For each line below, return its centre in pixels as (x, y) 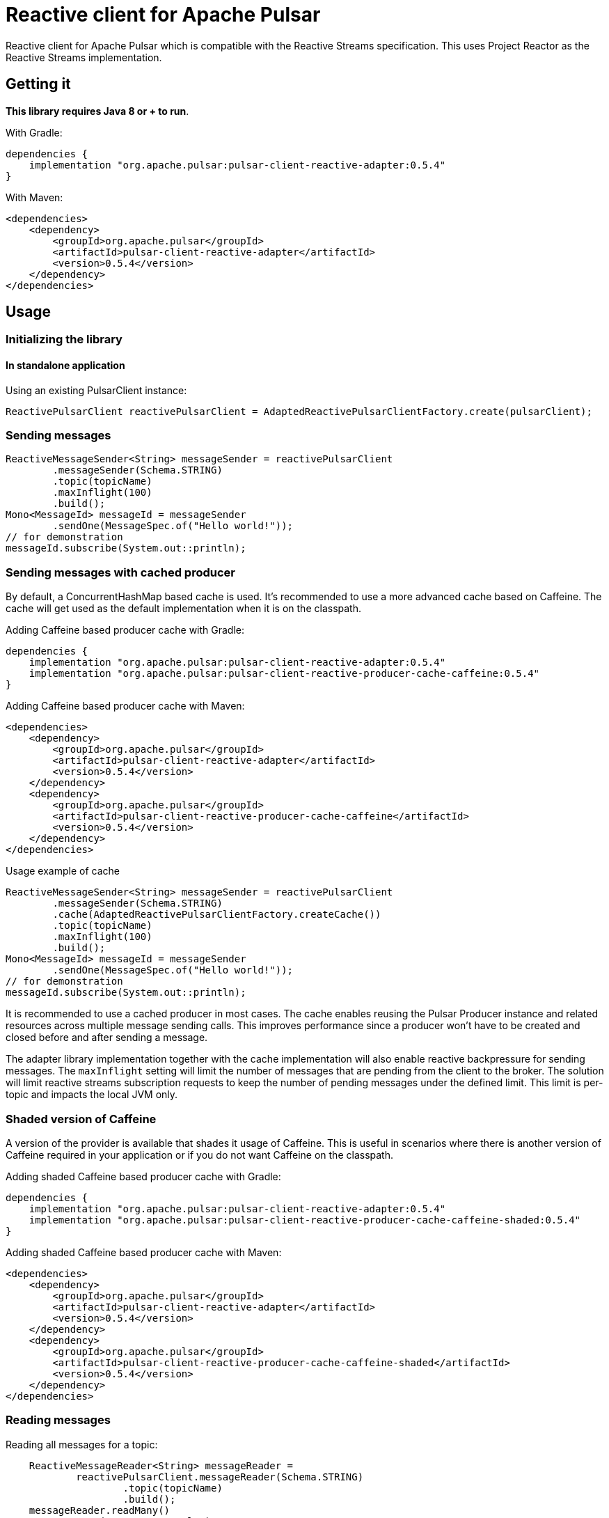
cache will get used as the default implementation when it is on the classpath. (183, 609)
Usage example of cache (63, 871)
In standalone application (65, 366)
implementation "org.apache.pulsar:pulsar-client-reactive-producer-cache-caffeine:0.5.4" (284, 674)
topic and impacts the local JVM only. (92, 1095)
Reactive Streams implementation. (84, 57)
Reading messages (58, 1420)
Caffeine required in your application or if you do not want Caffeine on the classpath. (199, 1155)
